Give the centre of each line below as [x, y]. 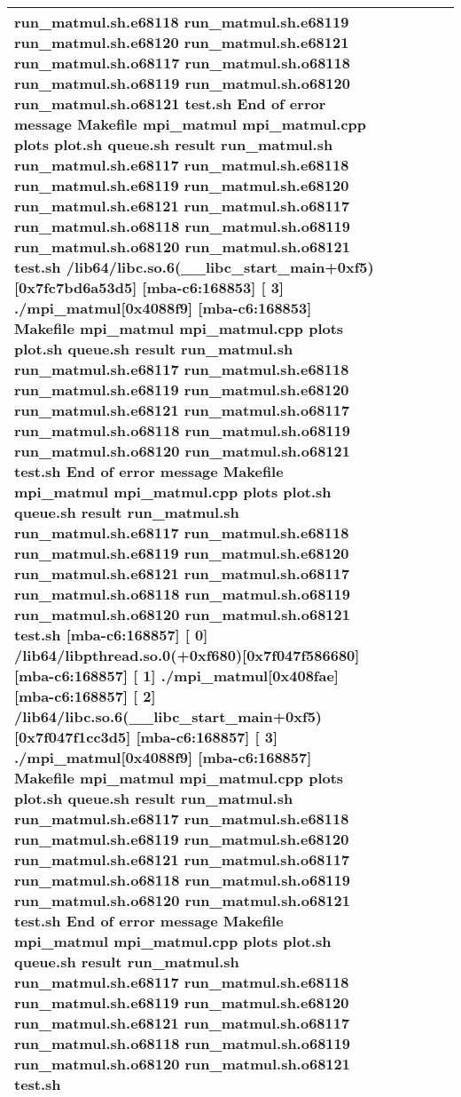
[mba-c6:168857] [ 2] [85, 696]
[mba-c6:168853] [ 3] [213, 287]
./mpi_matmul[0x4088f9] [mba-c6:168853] [163, 308]
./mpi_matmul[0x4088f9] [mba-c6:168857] [163, 757]
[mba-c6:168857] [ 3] [207, 737]
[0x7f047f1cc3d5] [73, 737]
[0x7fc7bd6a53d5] [76, 287]
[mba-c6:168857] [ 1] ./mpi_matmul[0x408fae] [176, 676]
